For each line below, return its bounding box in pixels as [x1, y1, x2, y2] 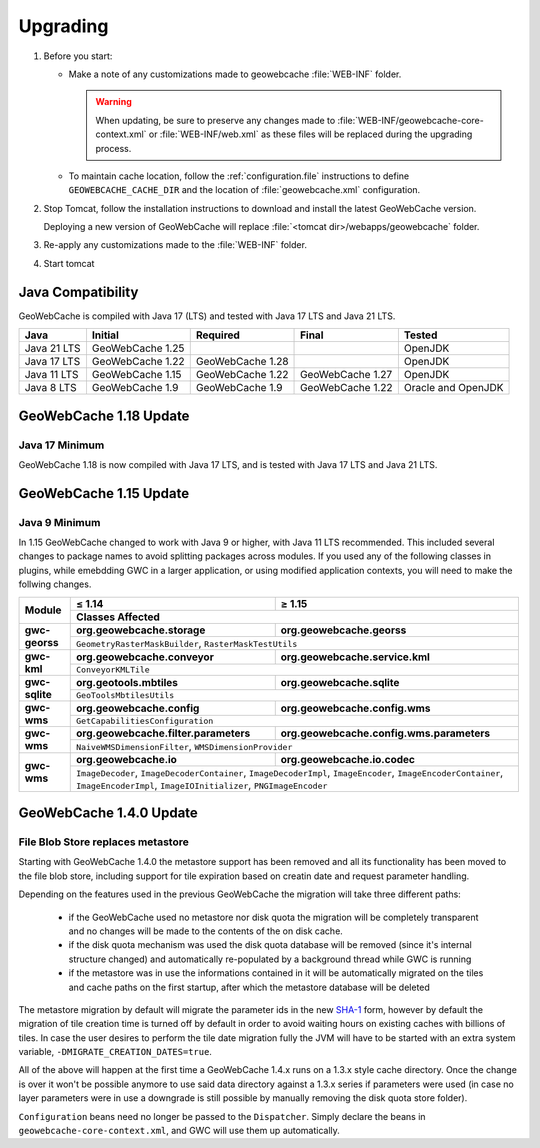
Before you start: [43, 50, 113, 62]
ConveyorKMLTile [76, 664, 150, 675]
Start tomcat [43, 257, 95, 269]
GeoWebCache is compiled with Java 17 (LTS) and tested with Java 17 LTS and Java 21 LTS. [18, 310, 396, 322]
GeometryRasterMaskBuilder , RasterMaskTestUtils [76, 636, 298, 650]
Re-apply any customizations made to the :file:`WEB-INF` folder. [43, 239, 307, 251]
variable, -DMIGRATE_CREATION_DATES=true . [18, 1046, 212, 1058]
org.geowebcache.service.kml [280, 650, 430, 664]
